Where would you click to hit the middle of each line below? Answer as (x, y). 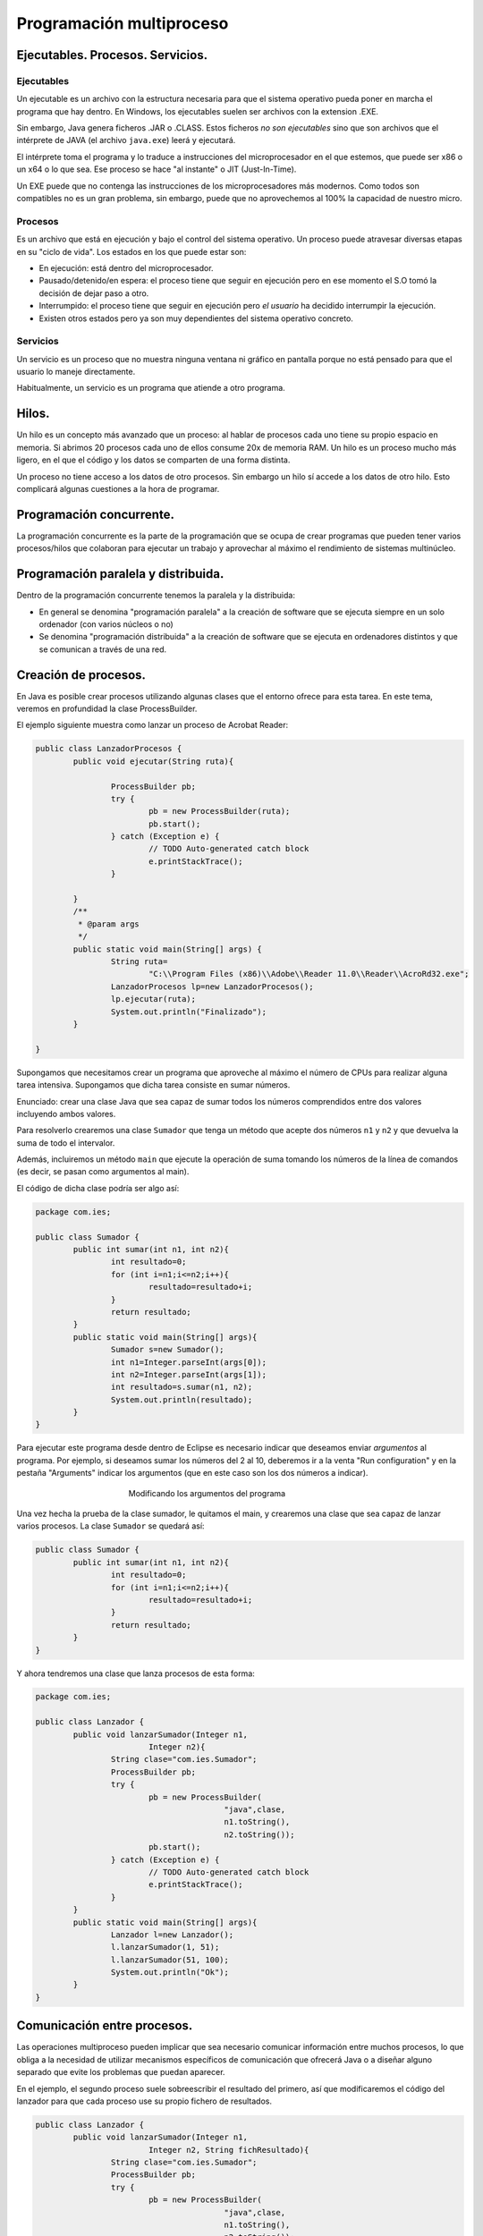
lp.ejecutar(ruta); (153, 999)
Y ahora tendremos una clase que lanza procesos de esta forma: (136, 1673)
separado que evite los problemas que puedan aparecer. (121, 2072)
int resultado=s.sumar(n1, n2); (182, 1387)
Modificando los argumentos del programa (207, 1493)
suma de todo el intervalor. (66, 1143)
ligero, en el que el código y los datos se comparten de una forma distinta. (153, 460)
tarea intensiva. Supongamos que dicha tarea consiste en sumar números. (153, 1085)
